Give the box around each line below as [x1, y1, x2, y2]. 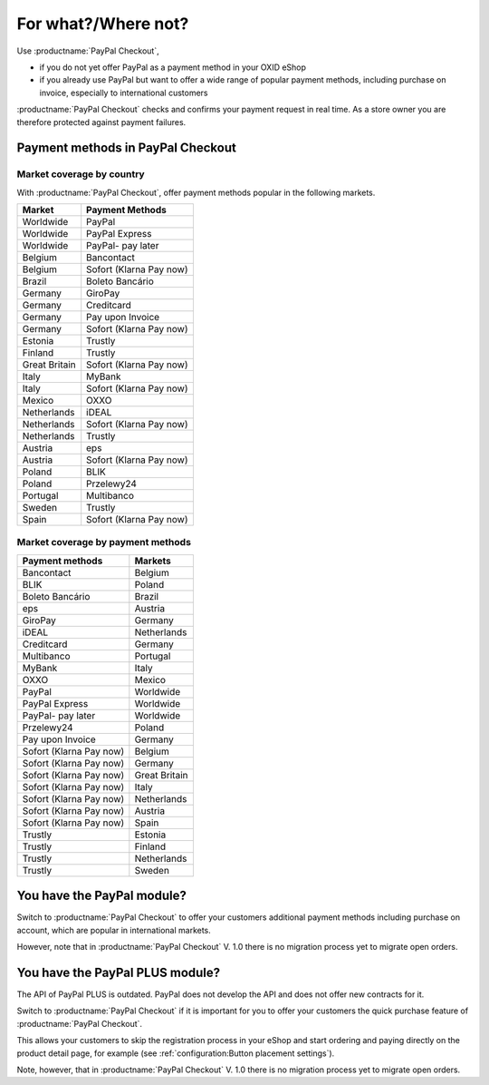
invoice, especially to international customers [39, 87, 208, 98]
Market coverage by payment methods [16, 536, 192, 549]
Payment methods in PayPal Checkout [16, 141, 237, 156]
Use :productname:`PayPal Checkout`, [16, 45, 159, 56]
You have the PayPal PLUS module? [16, 964, 221, 980]
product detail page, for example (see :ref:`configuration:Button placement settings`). [16, 1048, 335, 1059]
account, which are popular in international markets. [16, 924, 212, 935]
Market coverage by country [16, 168, 145, 181]
